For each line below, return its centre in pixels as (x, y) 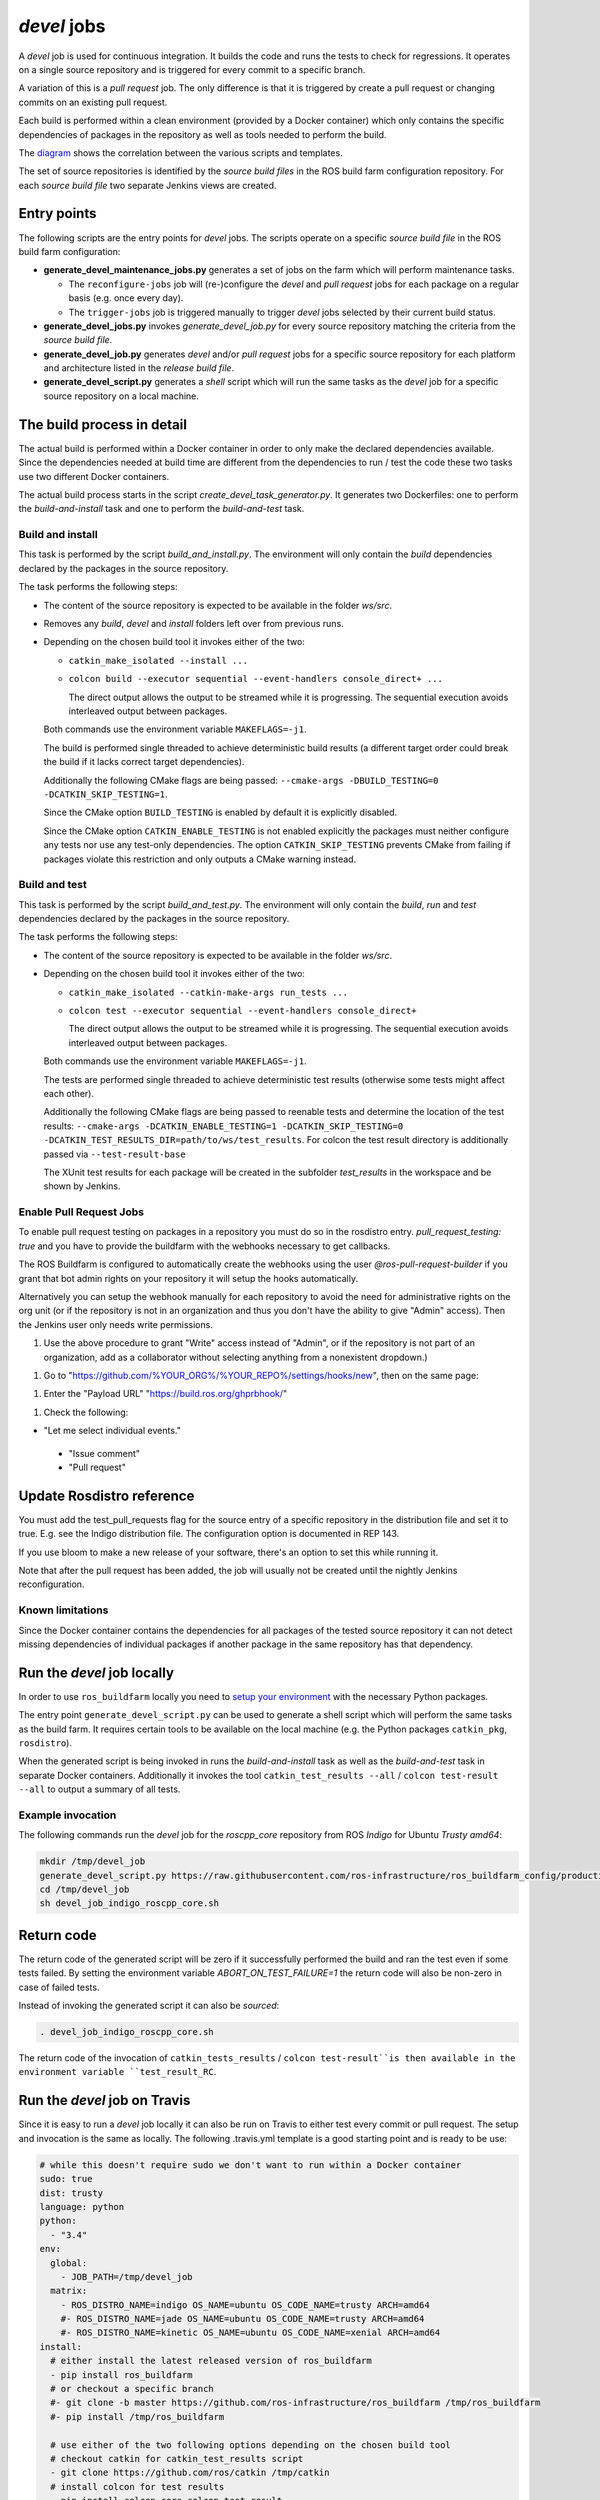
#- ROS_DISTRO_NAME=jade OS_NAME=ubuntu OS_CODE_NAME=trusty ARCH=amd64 (242, 2319)
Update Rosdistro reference (106, 1495)
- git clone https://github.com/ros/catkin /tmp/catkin (190, 2473)
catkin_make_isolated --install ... (158, 660)
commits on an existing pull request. (93, 102)
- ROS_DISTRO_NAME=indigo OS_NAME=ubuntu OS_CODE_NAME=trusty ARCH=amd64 (245, 2304)
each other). (69, 1093)
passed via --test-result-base (114, 1154)
